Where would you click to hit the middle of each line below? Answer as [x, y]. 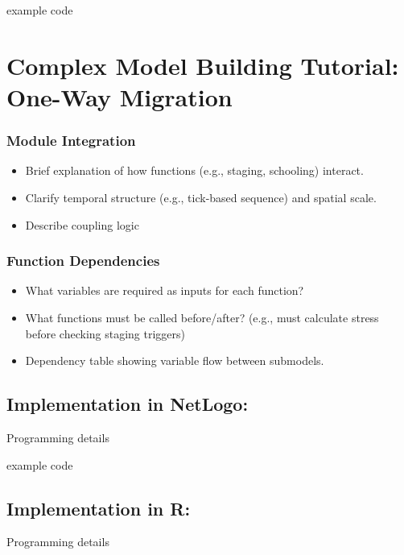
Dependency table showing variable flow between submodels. [175, 360]
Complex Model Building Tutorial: [203, 65]
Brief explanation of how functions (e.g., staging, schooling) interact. [194, 170]
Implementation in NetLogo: [128, 404]
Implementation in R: [99, 508]
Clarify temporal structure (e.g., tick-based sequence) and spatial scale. [201, 197]
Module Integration [71, 141]
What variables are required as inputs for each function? [165, 290]
